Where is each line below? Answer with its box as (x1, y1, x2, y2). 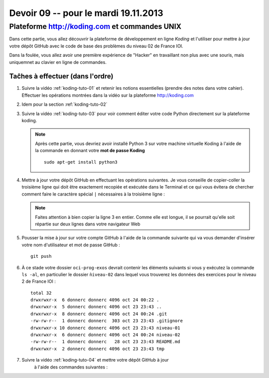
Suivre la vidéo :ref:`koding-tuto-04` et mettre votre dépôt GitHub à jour (21, 357, 169, 363)
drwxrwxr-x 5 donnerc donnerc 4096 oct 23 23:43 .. (30, 304, 162, 310)
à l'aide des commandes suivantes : (34, 364, 108, 370)
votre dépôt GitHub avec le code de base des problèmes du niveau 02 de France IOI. (9, 43, 184, 49)
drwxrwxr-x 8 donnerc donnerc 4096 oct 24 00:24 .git (30, 311, 167, 317)
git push (30, 253, 52, 259)
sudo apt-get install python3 (44, 159, 118, 165)
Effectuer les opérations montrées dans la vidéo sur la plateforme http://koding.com (21, 92, 194, 98)
